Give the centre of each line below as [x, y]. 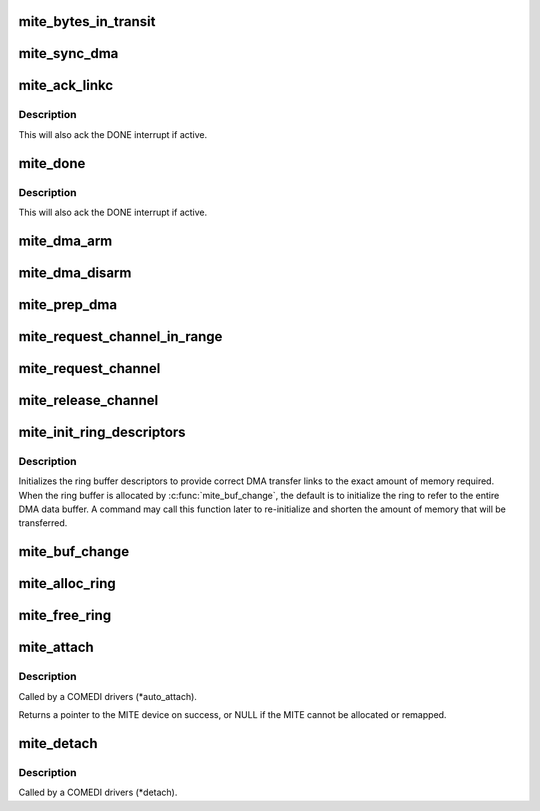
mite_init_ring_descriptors [102, 431]
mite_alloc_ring [67, 583]
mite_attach [56, 647]
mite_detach [58, 743]
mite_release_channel [88, 400]
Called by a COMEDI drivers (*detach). [98, 792]
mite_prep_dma [68, 304]
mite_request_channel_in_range [120, 336]
